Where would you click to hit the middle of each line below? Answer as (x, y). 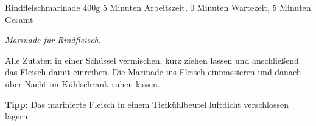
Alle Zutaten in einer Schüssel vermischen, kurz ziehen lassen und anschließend (152, 60)
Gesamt (19, 19)
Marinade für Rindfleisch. (53, 40)
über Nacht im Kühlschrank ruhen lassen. (83, 83)
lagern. (18, 116)
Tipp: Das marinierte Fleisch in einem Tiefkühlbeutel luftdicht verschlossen (147, 104)
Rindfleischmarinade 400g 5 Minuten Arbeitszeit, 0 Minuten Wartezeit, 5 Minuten (158, 7)
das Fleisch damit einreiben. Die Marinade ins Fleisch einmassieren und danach (153, 72)
